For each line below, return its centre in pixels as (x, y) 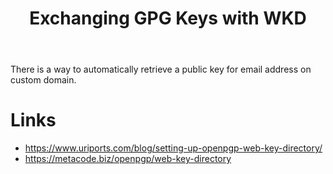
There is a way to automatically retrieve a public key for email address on (161, 69)
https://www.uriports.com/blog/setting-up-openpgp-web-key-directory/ (173, 148)
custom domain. (43, 80)
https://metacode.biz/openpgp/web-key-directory (128, 159)
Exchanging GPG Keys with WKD (168, 18)
